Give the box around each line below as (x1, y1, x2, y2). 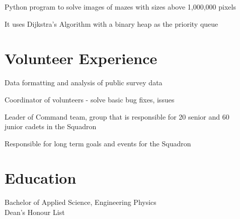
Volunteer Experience (5, 48, 157, 69)
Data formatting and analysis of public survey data (5, 77, 163, 88)
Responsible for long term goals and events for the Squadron (5, 138, 191, 148)
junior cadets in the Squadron (5, 121, 97, 132)
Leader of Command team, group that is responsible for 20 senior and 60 (5, 111, 229, 122)
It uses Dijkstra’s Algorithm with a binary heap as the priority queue (5, 18, 218, 29)
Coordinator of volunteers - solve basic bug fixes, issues (5, 94, 175, 104)
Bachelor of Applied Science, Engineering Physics (5, 197, 156, 207)
